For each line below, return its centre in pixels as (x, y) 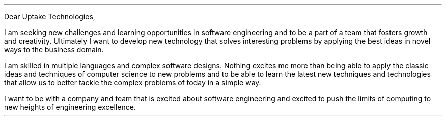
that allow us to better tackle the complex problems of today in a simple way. (133, 83)
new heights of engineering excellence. (70, 107)
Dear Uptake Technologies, (50, 17)
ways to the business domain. (54, 50)
